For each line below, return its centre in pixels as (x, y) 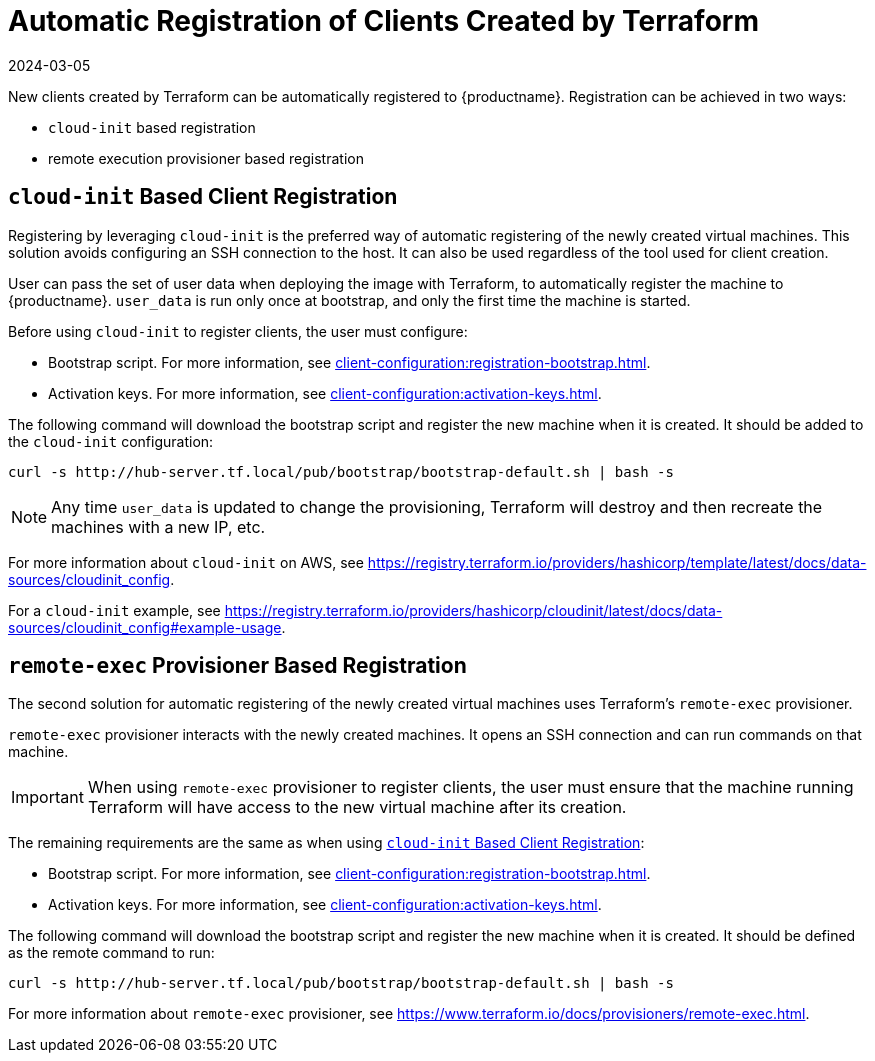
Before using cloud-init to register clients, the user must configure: (238, 331)
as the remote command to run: (111, 953)
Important (47, 797)
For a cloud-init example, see (114, 610)
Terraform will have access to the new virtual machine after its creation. (357, 807)
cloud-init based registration (152, 127)
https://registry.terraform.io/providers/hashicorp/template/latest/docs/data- (617, 562)
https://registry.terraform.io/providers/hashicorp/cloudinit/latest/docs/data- (473, 610)
